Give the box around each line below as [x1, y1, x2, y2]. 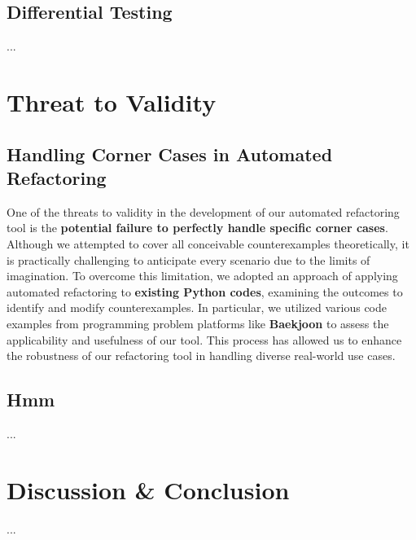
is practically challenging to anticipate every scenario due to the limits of [7, 251, 370, 268]
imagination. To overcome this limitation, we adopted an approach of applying [7, 267, 398, 284]
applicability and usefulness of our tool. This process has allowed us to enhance [7, 331, 402, 348]
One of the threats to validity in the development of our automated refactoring [7, 203, 400, 220]
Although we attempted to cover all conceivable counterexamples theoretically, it [7, 235, 409, 252]
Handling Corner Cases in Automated [7, 141, 333, 166]
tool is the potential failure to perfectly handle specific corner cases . [7, 219, 388, 236]
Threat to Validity [7, 85, 217, 118]
